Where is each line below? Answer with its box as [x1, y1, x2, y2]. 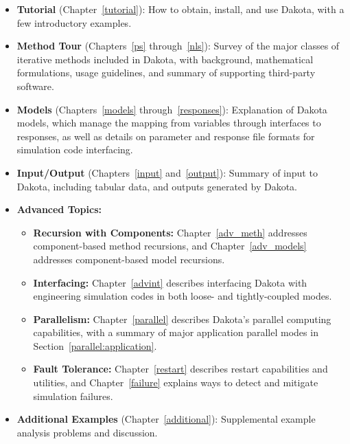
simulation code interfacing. [16, 142, 133, 157]
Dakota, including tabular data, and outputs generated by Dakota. [16, 179, 297, 193]
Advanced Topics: [16, 202, 102, 217]
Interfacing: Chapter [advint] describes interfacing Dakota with [33, 275, 307, 289]
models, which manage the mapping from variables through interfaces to [16, 115, 321, 130]
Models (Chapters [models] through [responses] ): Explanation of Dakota [16, 102, 327, 116]
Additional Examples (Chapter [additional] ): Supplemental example [16, 412, 316, 426]
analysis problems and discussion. [16, 425, 158, 439]
